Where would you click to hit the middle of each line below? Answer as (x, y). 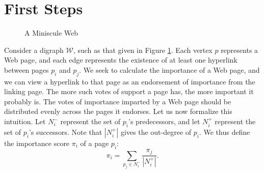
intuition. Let (25, 121)
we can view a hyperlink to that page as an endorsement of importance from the (130, 81)
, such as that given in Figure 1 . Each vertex (143, 50)
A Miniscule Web (51, 33)
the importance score (37, 143)
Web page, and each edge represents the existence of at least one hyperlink (121, 60)
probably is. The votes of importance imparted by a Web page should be (118, 101)
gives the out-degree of (156, 132)
